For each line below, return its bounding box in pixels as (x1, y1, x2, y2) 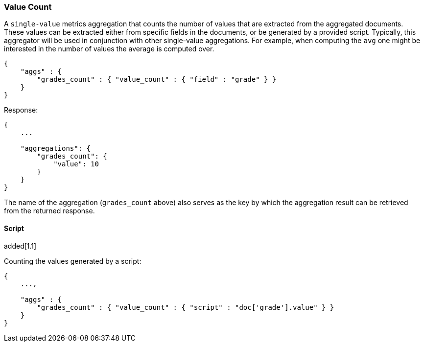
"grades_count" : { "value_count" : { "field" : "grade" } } (37, 75, 277, 84)
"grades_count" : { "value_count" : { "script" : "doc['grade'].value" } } (37, 303, 334, 311)
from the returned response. (4, 207, 95, 215)
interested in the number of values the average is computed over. (4, 45, 214, 53)
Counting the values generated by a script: (4, 256, 141, 265)
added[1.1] (4, 241, 37, 250)
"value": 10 (53, 160, 99, 168)
